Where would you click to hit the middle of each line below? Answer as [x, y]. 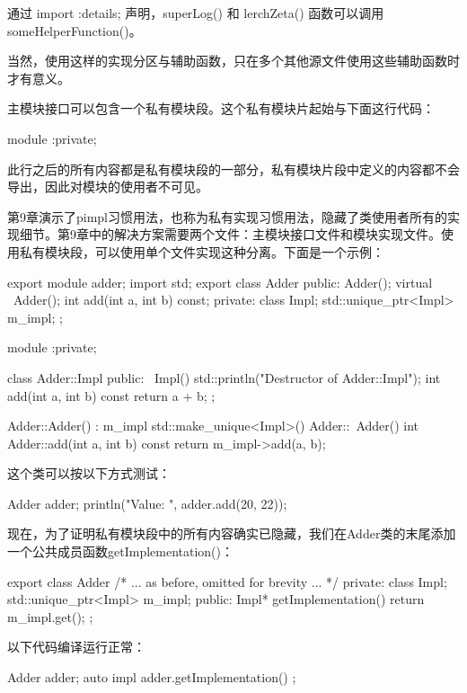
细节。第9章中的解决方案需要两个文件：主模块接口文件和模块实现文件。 [230, 234]
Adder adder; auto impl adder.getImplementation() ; [152, 677]
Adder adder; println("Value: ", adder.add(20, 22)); [147, 503]
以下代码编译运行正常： [76, 647]
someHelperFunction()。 [75, 30]
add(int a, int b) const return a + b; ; [111, 395]
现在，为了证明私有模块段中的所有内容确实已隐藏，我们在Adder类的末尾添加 [232, 533]
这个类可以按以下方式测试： [89, 473]
